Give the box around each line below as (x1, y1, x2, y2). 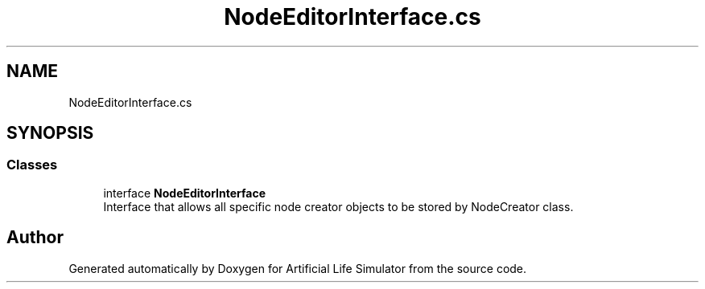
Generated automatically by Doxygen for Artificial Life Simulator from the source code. (68, 261, 527, 275)
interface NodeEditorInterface (103, 185, 266, 200)
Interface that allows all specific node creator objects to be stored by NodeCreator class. (103, 199, 574, 214)
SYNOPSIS (6, 123, 94, 144)
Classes (6, 157, 58, 173)
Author (6, 227, 64, 248)
